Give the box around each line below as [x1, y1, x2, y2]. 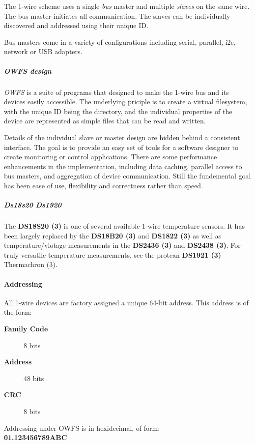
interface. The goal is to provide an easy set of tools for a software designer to [4, 142, 238, 152]
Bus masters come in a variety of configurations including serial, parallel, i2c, [4, 36, 236, 47]
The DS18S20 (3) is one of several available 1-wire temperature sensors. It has [4, 221, 245, 231]
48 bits [24, 373, 44, 383]
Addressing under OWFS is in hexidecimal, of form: [4, 422, 160, 433]
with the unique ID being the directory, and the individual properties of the [4, 106, 232, 116]
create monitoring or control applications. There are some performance [4, 151, 217, 162]
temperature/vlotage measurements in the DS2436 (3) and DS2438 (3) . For [4, 240, 241, 250]
